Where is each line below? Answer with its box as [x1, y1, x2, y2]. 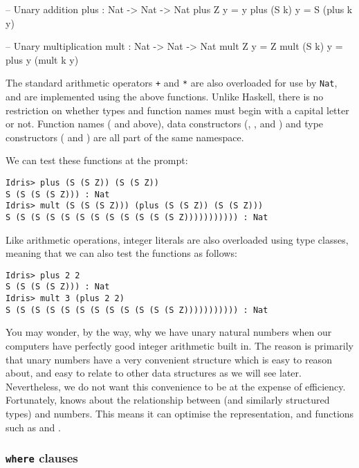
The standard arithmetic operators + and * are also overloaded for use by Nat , [6, 75, 338, 90]
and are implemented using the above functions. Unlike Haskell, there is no [6, 89, 324, 104]
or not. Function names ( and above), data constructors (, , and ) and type [6, 116, 324, 131]
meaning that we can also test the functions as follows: [6, 246, 237, 260]
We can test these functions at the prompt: [6, 153, 188, 168]
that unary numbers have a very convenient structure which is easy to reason [6, 352, 332, 366]
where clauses [6, 449, 78, 467]
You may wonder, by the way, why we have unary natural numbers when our [6, 325, 332, 339]
